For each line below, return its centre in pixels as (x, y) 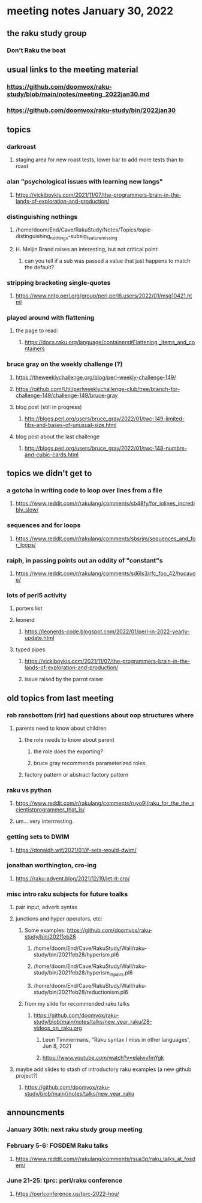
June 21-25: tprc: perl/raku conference (65, 1181)
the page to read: (37, 330)
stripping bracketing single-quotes (59, 282)
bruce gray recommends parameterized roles (89, 763)
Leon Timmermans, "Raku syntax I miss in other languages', (116, 1039)
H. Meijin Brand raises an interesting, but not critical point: (87, 249)
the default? (39, 267)
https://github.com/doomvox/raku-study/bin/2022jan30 (91, 110)
